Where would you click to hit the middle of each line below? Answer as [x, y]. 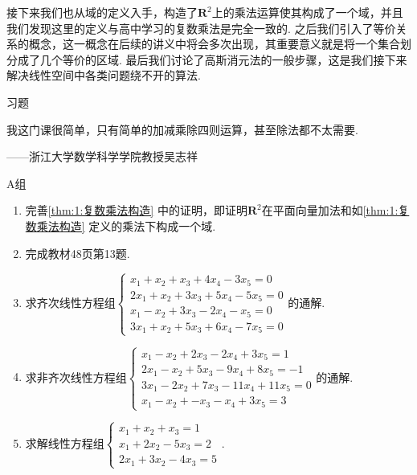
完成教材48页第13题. [78, 253]
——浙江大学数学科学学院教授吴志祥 [102, 156]
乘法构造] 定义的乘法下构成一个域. [126, 225]
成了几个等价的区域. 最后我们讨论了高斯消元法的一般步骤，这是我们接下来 [212, 59]
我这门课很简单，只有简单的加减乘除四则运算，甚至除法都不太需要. [182, 129]
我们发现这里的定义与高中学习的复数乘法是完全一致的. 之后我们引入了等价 [201, 28]
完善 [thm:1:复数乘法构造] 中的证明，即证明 [136, 210]
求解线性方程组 [65, 442]
